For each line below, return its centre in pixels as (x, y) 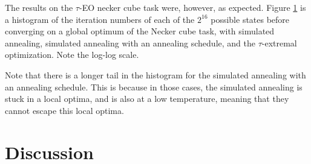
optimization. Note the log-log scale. (72, 55)
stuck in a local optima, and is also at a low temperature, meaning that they (147, 99)
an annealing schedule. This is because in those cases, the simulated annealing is (154, 87)
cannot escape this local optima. (64, 110)
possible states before (250, 19)
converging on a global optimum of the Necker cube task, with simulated (140, 31)
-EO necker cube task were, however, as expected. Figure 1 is (192, 7)
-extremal (279, 43)
